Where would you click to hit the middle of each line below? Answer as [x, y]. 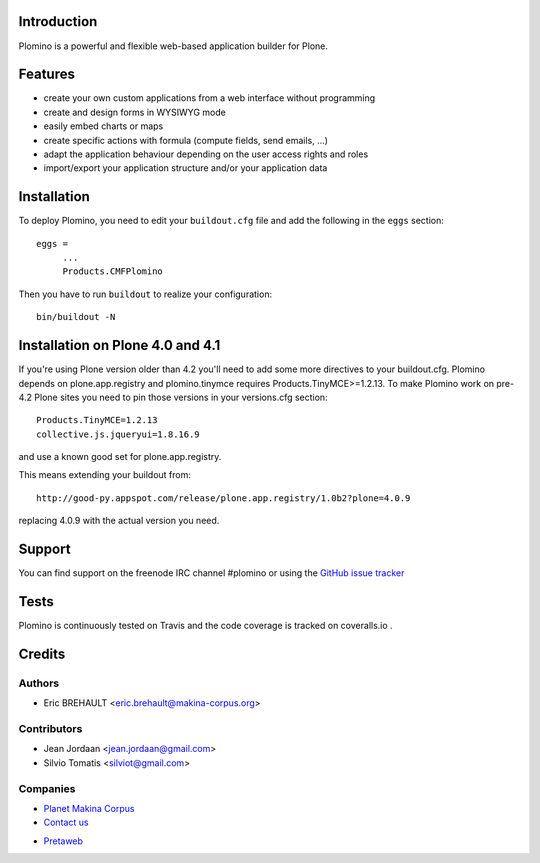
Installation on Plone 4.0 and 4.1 [119, 345]
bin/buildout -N [76, 317]
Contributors [50, 728]
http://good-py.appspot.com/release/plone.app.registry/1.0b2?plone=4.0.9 [223, 498]
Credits [42, 653]
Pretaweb [63, 841]
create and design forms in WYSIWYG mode [135, 112]
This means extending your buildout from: [105, 475]
